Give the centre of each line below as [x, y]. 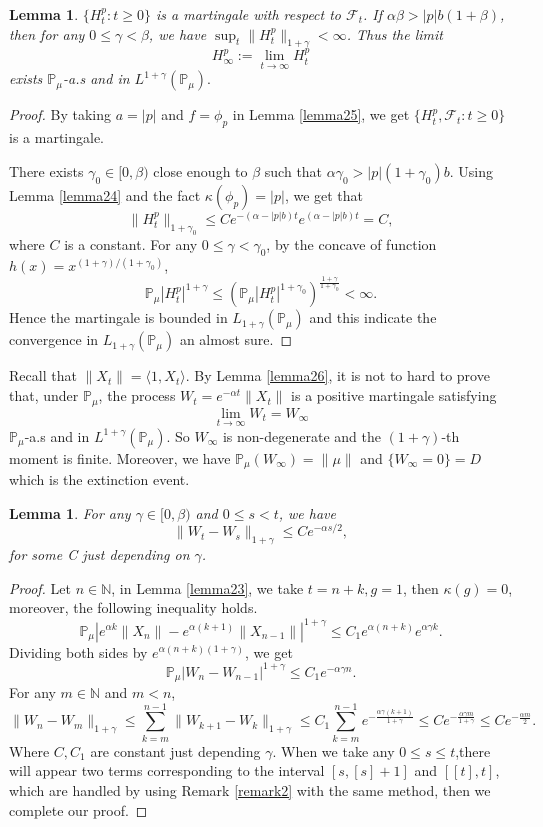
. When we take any [333, 750]
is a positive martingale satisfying [394, 395]
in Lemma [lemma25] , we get [321, 114]
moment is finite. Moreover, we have [120, 457]
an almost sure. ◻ [236, 339]
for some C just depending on [99, 554]
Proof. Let [40, 587]
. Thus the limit [394, 33]
